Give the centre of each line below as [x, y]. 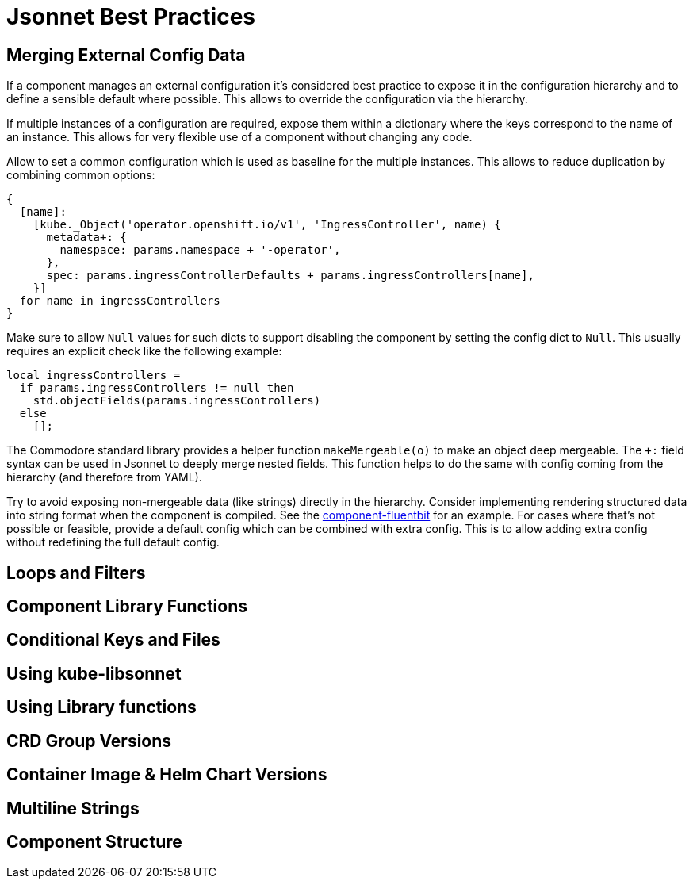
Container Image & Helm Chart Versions [167, 775]
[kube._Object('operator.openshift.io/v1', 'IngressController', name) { [267, 225]
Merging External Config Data [126, 55]
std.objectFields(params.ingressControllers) [177, 401]
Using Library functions [101, 707]
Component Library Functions [127, 607]
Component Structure [94, 841]
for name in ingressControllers [120, 301]
